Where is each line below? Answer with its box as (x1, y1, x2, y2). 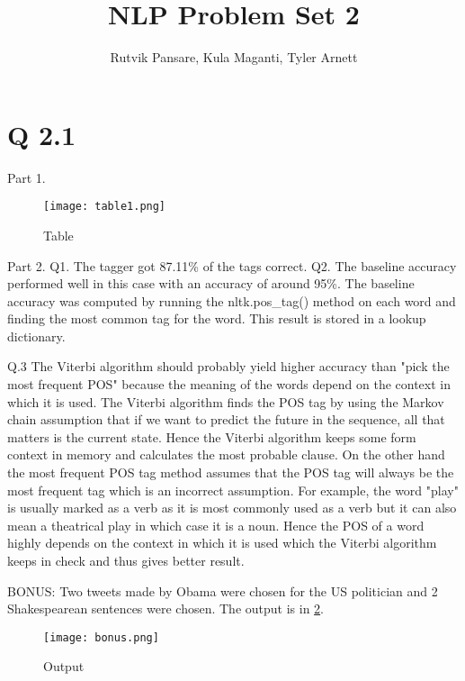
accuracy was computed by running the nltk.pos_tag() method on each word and (7, 291, 456, 310)
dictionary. (7, 326, 66, 345)
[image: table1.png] (43, 200, 166, 213)
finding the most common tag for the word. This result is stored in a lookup (7, 309, 426, 328)
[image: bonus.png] (43, 631, 159, 644)
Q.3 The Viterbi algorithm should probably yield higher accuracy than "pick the (7, 357, 450, 376)
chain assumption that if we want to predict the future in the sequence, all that (7, 410, 445, 429)
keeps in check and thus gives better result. (7, 551, 245, 569)
